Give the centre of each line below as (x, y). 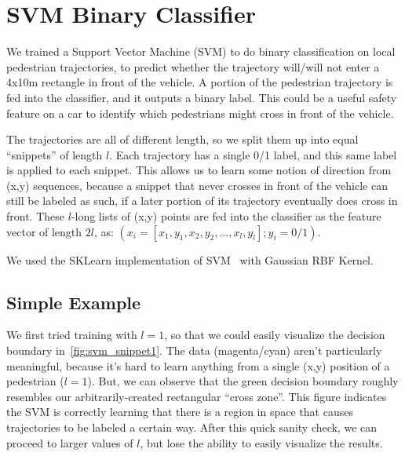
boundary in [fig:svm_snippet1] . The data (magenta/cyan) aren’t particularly (194, 350)
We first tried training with (72, 335)
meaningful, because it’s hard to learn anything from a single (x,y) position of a (198, 365)
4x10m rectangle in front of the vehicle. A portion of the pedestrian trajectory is (200, 82)
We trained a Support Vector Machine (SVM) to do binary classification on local (201, 51)
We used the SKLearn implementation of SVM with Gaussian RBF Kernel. (190, 259)
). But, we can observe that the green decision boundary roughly (243, 381)
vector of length (44, 231)
